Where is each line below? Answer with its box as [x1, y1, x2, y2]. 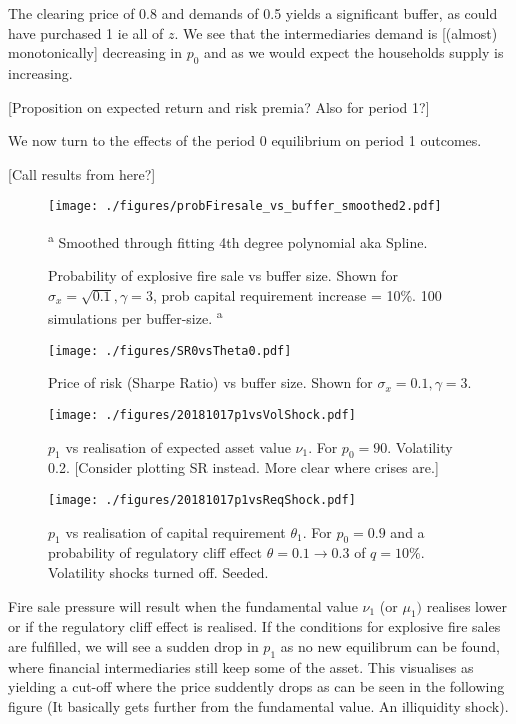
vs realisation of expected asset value [65, 436, 291, 457]
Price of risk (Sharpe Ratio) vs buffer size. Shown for [48, 372, 373, 393]
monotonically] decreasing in [8, 42, 182, 63]
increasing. [8, 62, 73, 83]
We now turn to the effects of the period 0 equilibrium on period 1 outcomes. [8, 130, 482, 151]
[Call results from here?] [8, 163, 156, 184]
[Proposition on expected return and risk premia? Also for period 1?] [8, 96, 430, 117]
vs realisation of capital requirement [65, 521, 286, 542]
